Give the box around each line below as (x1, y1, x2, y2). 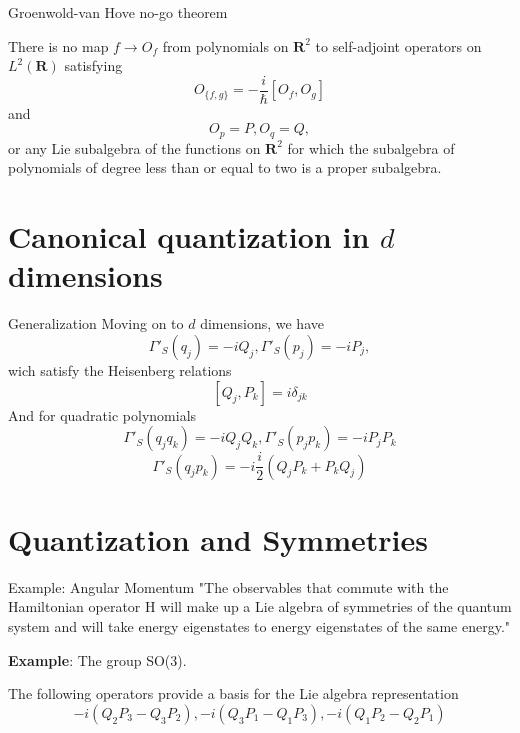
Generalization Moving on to (8, 313, 184, 334)
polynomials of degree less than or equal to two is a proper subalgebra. (8, 157, 442, 178)
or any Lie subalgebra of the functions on (8, 137, 261, 158)
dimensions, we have (200, 313, 324, 334)
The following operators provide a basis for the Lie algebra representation (8, 683, 459, 704)
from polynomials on (162, 35, 289, 56)
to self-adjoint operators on (315, 35, 482, 56)
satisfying (64, 55, 123, 76)
